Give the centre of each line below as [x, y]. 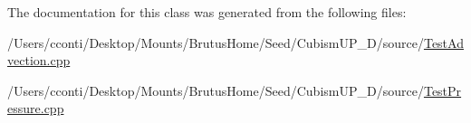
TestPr [442, 90]
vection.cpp [39, 60]
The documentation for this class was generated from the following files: [207, 12]
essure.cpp [36, 108]
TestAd [443, 42]
